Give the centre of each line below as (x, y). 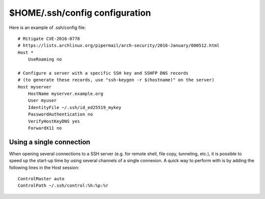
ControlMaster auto (41, 179)
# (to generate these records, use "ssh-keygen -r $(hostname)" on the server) (116, 80)
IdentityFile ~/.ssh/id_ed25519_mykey (75, 107)
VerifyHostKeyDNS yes (54, 121)
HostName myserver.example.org (66, 94)
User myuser (42, 100)
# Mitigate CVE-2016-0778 (49, 39)
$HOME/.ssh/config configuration (80, 13)
